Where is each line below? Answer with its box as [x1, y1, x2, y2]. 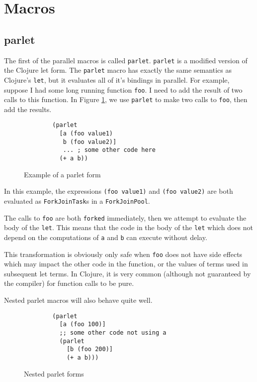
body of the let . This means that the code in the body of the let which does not [4, 222, 253, 233]
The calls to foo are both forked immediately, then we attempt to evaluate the [4, 212, 247, 223]
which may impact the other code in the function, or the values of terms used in [4, 258, 248, 269]
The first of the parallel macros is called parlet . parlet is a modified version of [4, 55, 248, 65]
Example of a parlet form [24, 169, 101, 179]
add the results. [4, 104, 52, 114]
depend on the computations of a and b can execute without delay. [4, 232, 207, 242]
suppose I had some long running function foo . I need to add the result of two [4, 84, 243, 95]
